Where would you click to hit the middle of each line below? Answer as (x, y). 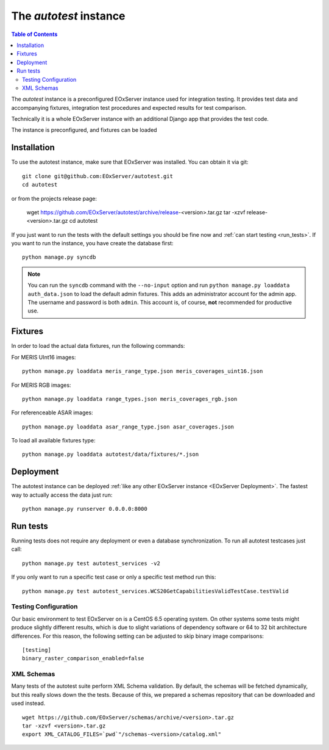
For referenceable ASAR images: (52, 413)
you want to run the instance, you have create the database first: (92, 243)
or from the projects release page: (54, 198)
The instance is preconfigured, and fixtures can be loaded (84, 130)
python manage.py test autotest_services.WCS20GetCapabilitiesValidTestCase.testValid (155, 591)
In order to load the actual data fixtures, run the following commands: (98, 346)
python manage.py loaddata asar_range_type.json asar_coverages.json (128, 427)
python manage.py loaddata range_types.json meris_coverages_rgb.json (130, 399)
